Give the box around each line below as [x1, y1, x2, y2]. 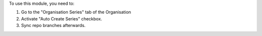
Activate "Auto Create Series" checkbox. [21, 16, 102, 21]
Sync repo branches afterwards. [21, 23, 86, 28]
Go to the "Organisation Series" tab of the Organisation [21, 9, 131, 15]
